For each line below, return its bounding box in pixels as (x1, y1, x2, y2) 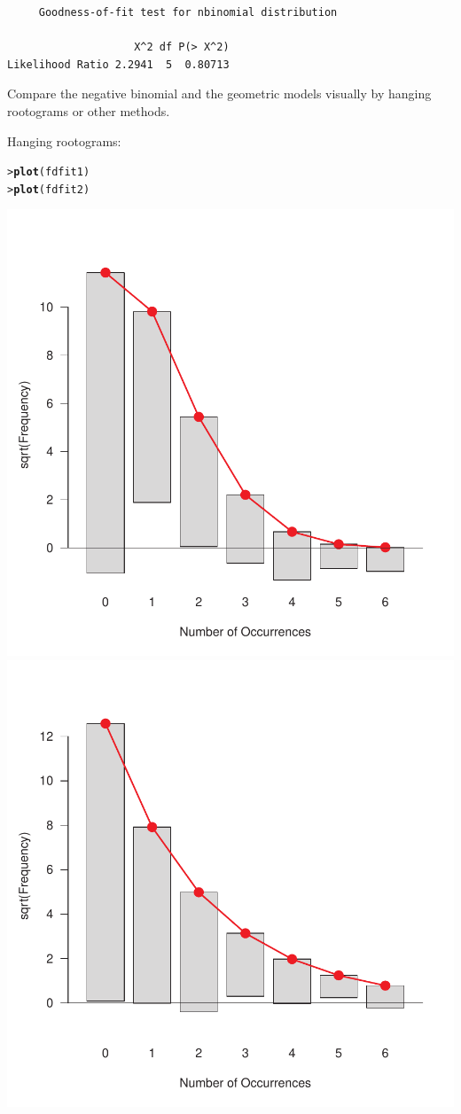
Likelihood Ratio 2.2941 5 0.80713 (7, 58, 230, 71)
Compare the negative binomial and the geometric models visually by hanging (7, 84, 432, 103)
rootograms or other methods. (7, 101, 170, 120)
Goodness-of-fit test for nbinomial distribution (38, 6, 338, 19)
